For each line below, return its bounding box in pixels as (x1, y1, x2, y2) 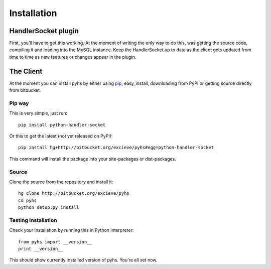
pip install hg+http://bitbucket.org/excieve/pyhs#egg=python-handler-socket (18, 145, 214, 151)
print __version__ (18, 246, 64, 252)
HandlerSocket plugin (9, 27, 79, 35)
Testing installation (9, 216, 57, 223)
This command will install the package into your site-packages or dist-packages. (9, 156, 177, 162)
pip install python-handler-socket (18, 122, 106, 127)
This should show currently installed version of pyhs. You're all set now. (9, 257, 158, 263)
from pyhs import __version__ (18, 239, 93, 244)
